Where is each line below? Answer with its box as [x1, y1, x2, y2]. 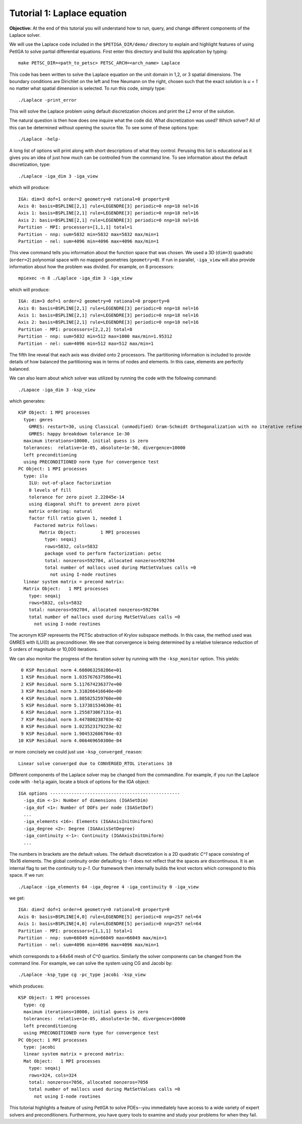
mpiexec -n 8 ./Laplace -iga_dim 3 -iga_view [18, 275, 133, 281]
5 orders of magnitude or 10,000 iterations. [9, 646, 98, 652]
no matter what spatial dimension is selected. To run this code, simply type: [9, 86, 166, 92]
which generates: [9, 398, 45, 404]
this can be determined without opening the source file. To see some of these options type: [9, 124, 199, 130]
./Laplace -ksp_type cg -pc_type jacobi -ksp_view [18, 972, 146, 978]
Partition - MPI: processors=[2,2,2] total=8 [18, 326, 133, 332]
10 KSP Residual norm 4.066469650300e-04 [18, 737, 122, 743]
